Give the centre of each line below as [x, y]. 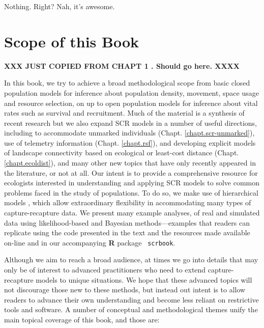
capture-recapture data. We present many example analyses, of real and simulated [132, 213]
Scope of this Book [71, 41]
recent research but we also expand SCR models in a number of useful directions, [130, 122]
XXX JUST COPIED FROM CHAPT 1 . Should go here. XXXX [122, 65]
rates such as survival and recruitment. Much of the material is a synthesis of [124, 113]
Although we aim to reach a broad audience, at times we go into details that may [131, 259]
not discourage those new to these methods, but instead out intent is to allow [125, 290]
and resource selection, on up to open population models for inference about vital [131, 103]
